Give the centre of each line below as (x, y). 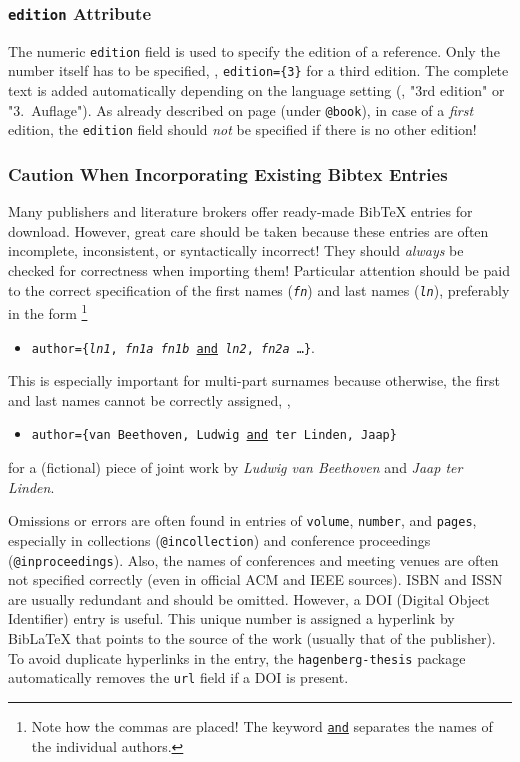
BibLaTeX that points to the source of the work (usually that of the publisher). (252, 637)
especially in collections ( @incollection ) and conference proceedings (219, 539)
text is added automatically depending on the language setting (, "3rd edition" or (256, 90)
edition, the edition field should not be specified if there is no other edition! (242, 129)
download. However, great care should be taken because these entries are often (248, 230)
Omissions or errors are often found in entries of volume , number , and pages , (242, 520)
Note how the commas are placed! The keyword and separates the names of (262, 725)
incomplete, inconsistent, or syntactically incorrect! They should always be (236, 250)
